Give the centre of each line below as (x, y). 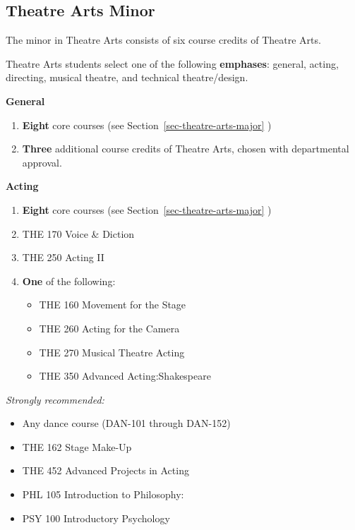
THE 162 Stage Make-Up (77, 446)
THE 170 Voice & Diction (78, 233)
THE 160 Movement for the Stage (113, 305)
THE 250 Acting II (63, 257)
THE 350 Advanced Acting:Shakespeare (125, 376)
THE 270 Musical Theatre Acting (112, 352)
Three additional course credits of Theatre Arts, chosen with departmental (186, 149)
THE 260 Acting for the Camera (109, 328)
